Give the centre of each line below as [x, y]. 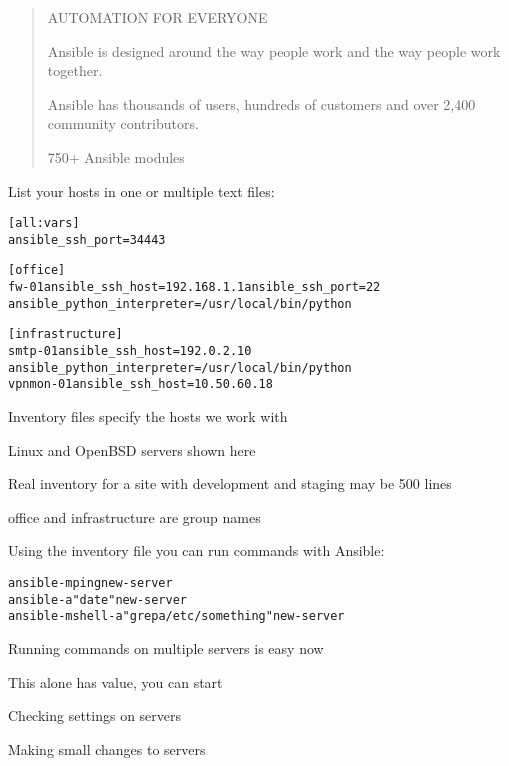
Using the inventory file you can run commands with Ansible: [196, 550]
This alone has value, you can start [115, 681]
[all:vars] [44, 223]
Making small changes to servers [107, 748]
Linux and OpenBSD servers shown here [132, 449]
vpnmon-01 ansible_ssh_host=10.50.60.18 [140, 384]
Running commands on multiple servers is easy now [166, 648]
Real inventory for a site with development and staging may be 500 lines [230, 483]
